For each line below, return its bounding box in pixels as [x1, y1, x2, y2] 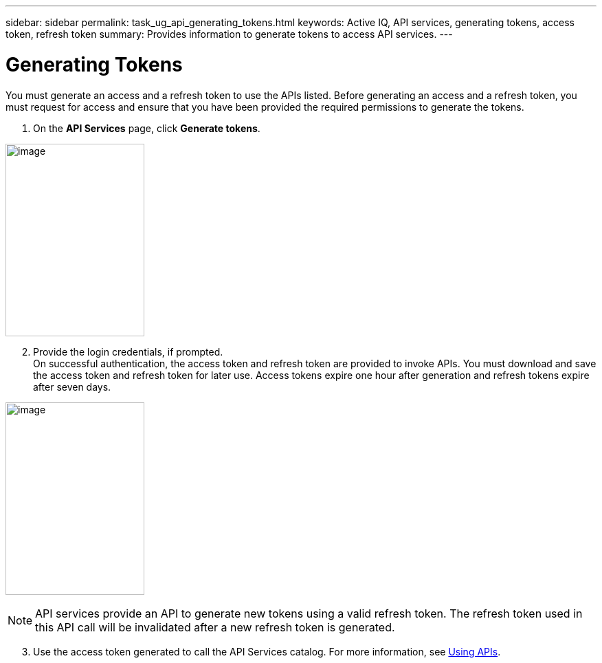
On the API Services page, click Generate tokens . [33, 122, 260, 134]
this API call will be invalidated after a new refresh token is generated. [35, 620, 395, 634]
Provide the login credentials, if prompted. [33, 345, 223, 358]
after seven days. [33, 380, 111, 393]
